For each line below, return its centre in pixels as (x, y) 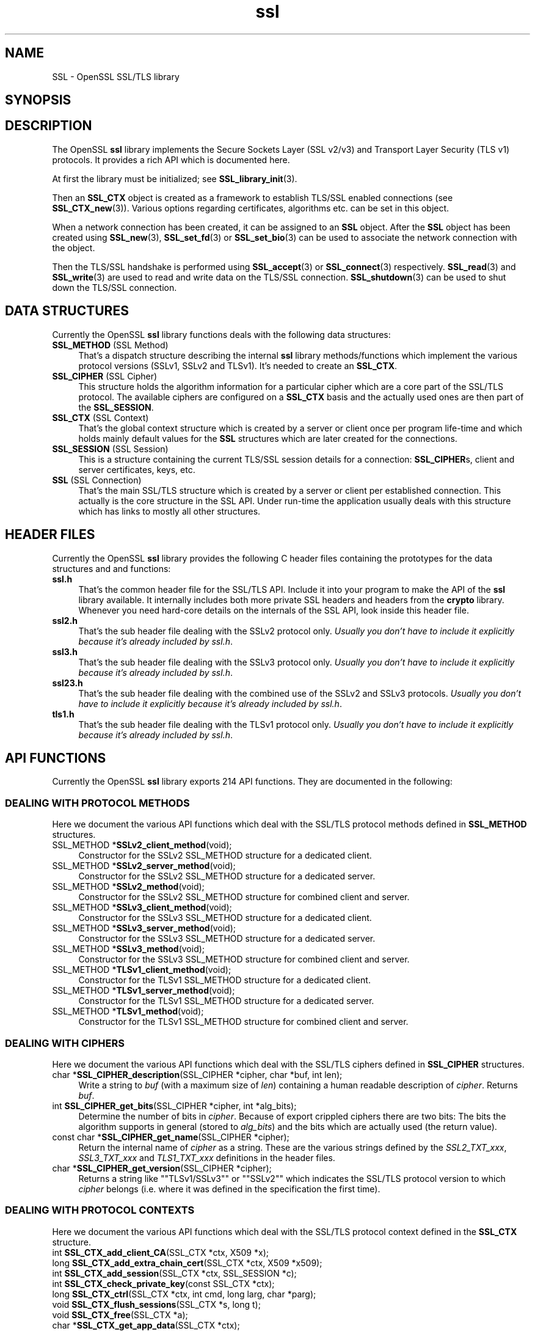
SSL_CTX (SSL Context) (100, 417)
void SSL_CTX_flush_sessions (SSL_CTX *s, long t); (156, 1304)
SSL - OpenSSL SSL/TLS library (116, 76)
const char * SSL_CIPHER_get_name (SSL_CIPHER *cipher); (171, 1137)
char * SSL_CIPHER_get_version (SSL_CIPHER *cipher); (162, 1168)
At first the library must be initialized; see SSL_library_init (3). (175, 178)
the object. (74, 248)
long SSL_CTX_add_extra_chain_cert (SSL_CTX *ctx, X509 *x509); (187, 1263)
